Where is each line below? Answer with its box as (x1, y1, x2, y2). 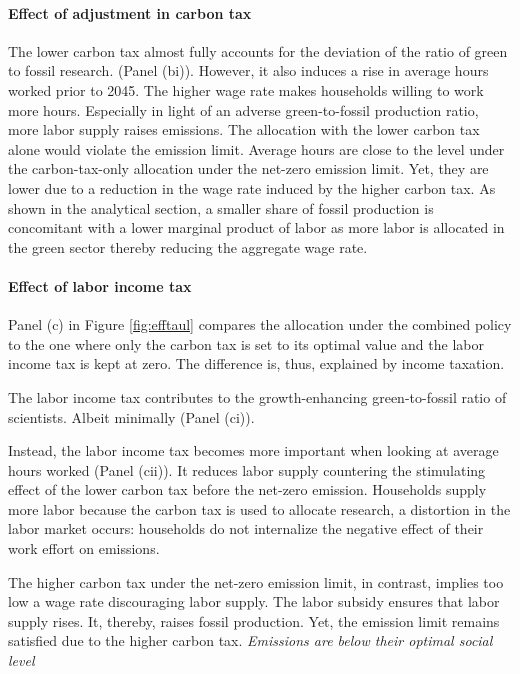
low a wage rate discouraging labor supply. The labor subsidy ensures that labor (8, 591, 500, 612)
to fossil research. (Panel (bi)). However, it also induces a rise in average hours (8, 60, 489, 81)
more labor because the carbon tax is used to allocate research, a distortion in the (8, 498, 511, 519)
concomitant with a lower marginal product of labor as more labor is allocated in (8, 217, 505, 238)
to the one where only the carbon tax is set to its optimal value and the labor (8, 333, 484, 354)
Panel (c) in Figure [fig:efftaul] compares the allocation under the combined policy (8, 314, 512, 335)
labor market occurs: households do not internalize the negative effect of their (8, 518, 484, 539)
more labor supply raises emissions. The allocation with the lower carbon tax (8, 119, 480, 140)
